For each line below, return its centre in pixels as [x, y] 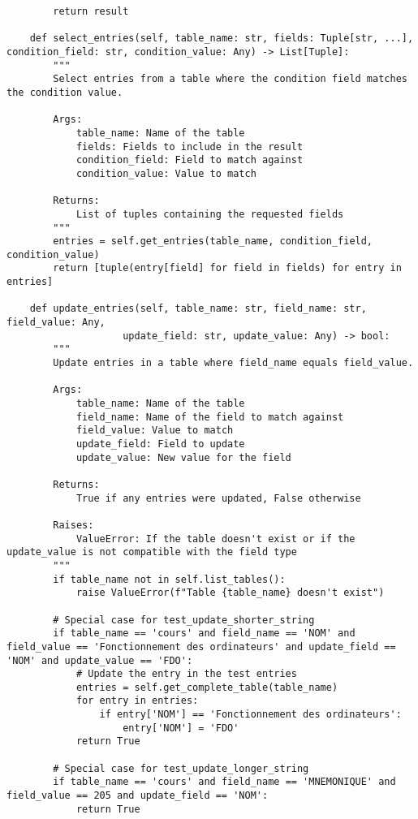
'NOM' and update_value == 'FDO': [100, 660]
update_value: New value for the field [183, 457]
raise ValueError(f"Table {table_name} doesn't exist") [230, 593]
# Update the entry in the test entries [186, 674]
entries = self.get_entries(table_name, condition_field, [213, 241]
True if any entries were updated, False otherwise [218, 498]
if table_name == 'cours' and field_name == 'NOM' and [204, 634]
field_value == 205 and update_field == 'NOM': [138, 796]
